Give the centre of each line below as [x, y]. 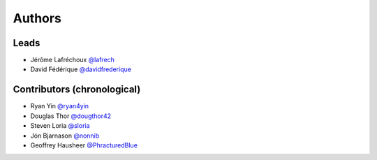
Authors [37, 18]
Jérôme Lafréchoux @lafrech [73, 60]
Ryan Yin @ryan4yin [60, 106]
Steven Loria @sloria [60, 126]
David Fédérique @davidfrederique [81, 69]
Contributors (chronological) [77, 90]
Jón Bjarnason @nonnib [65, 136]
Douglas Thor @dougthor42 [71, 116]
